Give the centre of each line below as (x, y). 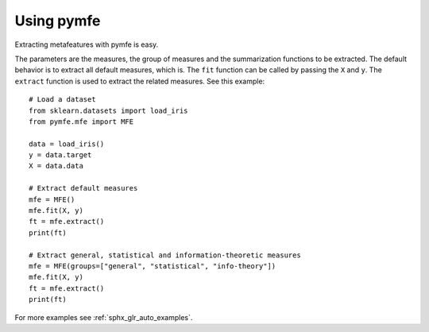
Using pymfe (58, 21)
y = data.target (60, 155)
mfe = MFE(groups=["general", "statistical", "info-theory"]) (153, 266)
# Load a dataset (62, 100)
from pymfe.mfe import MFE (81, 122)
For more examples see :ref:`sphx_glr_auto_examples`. (104, 317)
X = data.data (56, 166)
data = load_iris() (67, 144)
